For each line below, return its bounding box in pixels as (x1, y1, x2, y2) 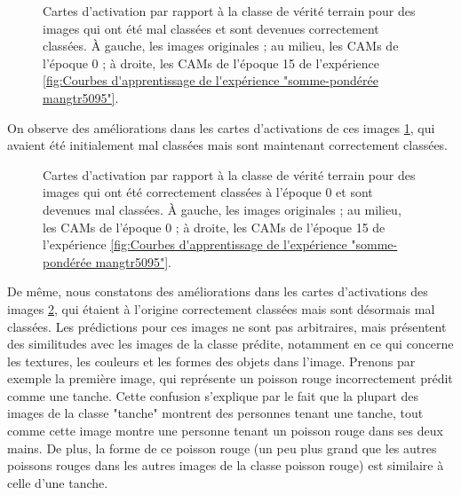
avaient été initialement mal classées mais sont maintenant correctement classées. (7, 136, 449, 154)
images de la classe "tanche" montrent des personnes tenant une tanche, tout (7, 404, 424, 422)
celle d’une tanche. (7, 473, 108, 491)
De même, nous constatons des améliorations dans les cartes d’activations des (7, 282, 428, 301)
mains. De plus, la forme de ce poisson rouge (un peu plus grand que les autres (7, 438, 437, 457)
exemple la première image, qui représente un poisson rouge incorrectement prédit (7, 369, 453, 388)
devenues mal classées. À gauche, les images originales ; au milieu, (43, 200, 401, 218)
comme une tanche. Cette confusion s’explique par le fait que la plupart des (7, 386, 419, 405)
